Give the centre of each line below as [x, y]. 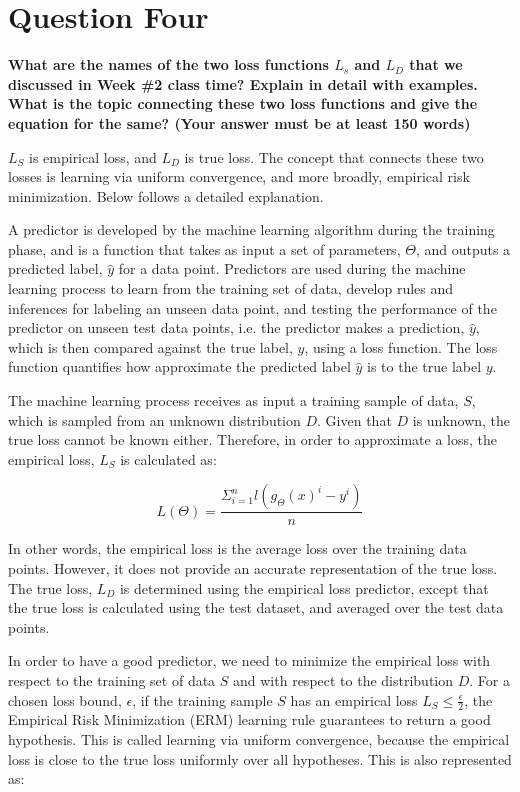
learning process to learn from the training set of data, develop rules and [231, 288]
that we [436, 64]
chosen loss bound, [65, 699]
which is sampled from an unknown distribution [154, 419]
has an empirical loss [354, 699]
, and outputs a [463, 248]
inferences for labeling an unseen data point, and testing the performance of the [252, 307]
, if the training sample [202, 699]
